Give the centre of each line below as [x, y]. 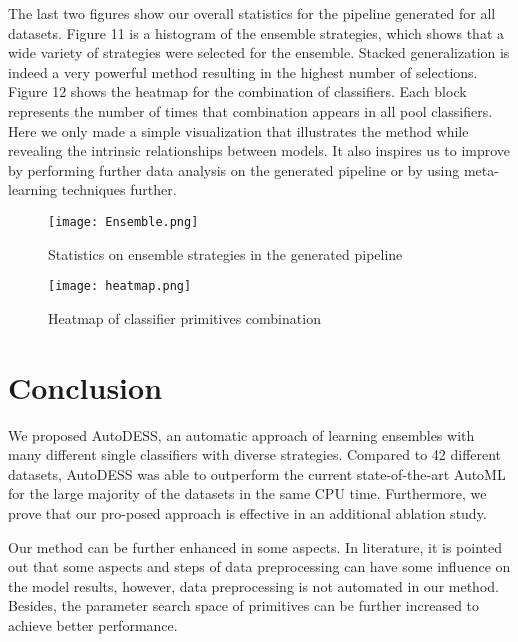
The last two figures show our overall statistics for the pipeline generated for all [252, 13]
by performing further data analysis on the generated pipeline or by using [234, 169]
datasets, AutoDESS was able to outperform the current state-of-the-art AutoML [257, 473]
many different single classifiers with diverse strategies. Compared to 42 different [255, 454]
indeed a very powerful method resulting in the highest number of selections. [243, 71]
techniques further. [119, 189]
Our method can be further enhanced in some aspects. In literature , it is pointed [255, 546]
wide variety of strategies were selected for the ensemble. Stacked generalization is [259, 52]
